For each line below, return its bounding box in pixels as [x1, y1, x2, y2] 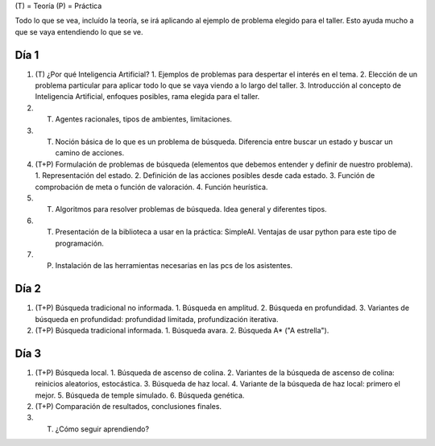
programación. [55, 238, 104, 248]
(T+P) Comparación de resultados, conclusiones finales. [35, 402, 222, 411]
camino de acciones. [55, 148, 125, 158]
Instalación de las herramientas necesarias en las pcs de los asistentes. [55, 261, 293, 270]
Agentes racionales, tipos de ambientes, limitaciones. [55, 114, 233, 124]
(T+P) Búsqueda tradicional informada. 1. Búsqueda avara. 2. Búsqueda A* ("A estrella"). [35, 326, 329, 336]
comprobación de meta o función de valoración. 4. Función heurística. [35, 182, 268, 192]
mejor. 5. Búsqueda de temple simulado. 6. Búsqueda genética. [35, 390, 245, 400]
